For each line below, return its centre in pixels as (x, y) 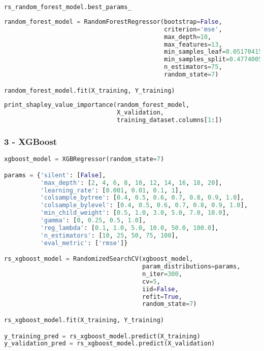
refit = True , (162, 297)
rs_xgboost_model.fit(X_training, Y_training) (84, 320)
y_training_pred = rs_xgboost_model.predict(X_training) (102, 336)
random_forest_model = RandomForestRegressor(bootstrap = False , (113, 22)
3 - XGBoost (31, 141)
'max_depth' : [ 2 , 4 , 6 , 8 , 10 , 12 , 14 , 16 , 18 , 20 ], (131, 183)
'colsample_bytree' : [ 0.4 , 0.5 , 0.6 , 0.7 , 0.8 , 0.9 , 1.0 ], (142, 198)
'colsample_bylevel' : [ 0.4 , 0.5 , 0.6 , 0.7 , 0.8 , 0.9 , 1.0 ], (144, 205)
